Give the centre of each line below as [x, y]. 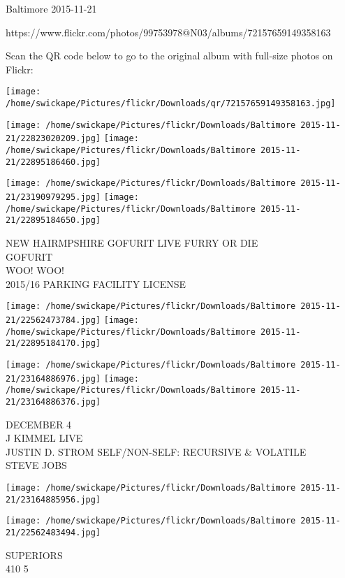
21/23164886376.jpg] [53, 402]
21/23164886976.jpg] [53, 378]
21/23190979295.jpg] [53, 197]
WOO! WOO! [35, 270]
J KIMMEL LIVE [44, 438]
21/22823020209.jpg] [53, 139]
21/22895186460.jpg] [53, 162]
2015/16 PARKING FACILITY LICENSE [96, 283]
